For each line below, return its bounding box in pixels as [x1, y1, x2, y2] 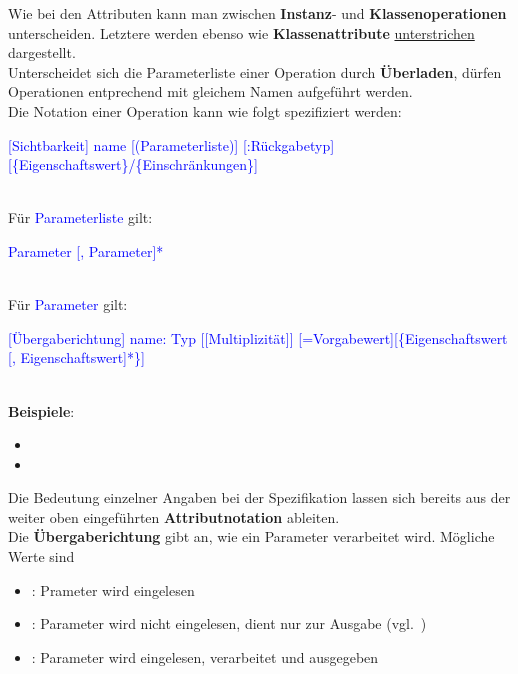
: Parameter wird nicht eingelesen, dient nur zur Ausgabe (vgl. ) [31, 613, 427, 634]
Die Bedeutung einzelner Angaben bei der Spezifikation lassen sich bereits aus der [8, 487, 511, 508]
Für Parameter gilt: [8, 294, 128, 315]
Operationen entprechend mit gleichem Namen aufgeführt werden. [8, 81, 413, 102]
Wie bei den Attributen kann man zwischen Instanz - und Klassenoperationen [8, 3, 507, 23]
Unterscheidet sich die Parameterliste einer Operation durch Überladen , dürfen [8, 61, 502, 82]
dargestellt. [8, 42, 76, 63]
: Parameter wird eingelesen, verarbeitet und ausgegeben [31, 646, 379, 667]
